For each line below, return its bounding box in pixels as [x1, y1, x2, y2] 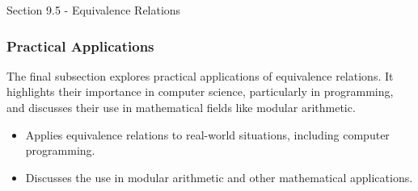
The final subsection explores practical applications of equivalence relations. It [6, 67, 394, 84]
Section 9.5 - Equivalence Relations [6, 2, 181, 18]
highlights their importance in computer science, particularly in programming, [6, 83, 394, 100]
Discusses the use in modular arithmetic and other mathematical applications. [25, 168, 413, 185]
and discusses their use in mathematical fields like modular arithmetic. [6, 99, 356, 115]
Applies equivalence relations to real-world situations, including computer [25, 126, 390, 143]
